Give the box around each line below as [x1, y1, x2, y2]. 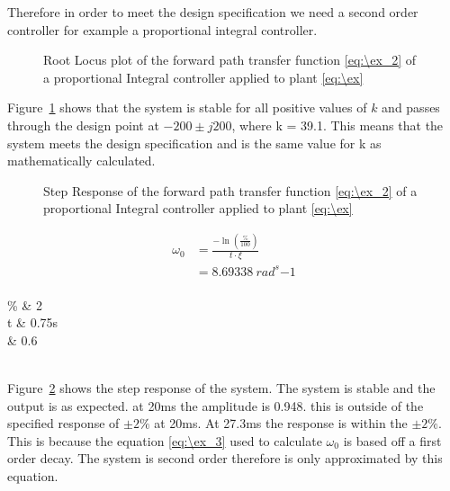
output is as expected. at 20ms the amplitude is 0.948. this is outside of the [7, 396, 424, 415]
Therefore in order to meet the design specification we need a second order [7, 3, 418, 21]
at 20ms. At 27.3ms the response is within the [154, 414, 408, 433]
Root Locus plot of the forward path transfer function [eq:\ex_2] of [43, 50, 417, 69]
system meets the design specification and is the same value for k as [7, 133, 382, 152]
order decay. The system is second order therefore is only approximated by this [7, 449, 443, 468]
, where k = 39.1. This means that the [231, 115, 444, 134]
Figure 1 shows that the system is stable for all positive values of [7, 98, 367, 117]
